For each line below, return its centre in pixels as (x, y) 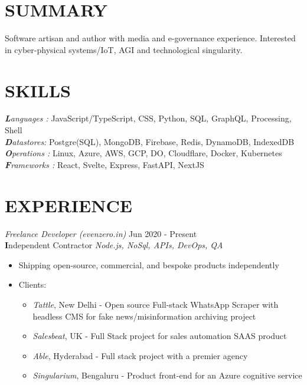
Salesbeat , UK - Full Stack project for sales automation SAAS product (160, 336)
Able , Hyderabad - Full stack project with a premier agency (140, 355)
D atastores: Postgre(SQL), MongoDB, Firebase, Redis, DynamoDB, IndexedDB (150, 141)
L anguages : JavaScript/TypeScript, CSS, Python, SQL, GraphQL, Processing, (148, 118)
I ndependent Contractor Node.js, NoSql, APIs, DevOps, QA (114, 245)
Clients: (32, 284)
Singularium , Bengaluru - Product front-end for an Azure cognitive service (167, 375)
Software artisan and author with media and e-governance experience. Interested (150, 38)
